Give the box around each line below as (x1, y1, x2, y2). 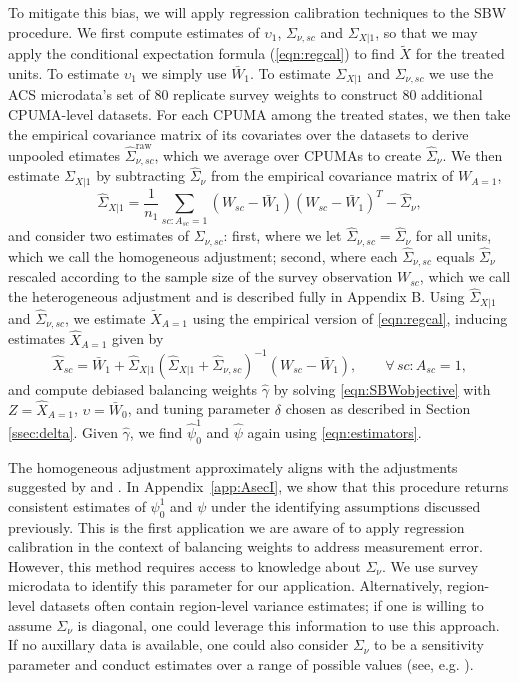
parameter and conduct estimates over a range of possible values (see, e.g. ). (8, 653, 474, 674)
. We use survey (381, 555, 479, 576)
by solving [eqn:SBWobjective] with (273, 378, 491, 399)
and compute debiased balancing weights (8, 378, 258, 399)
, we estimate (65, 307, 146, 328)
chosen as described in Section (285, 398, 471, 419)
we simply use (141, 62, 227, 83)
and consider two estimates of (8, 225, 190, 246)
